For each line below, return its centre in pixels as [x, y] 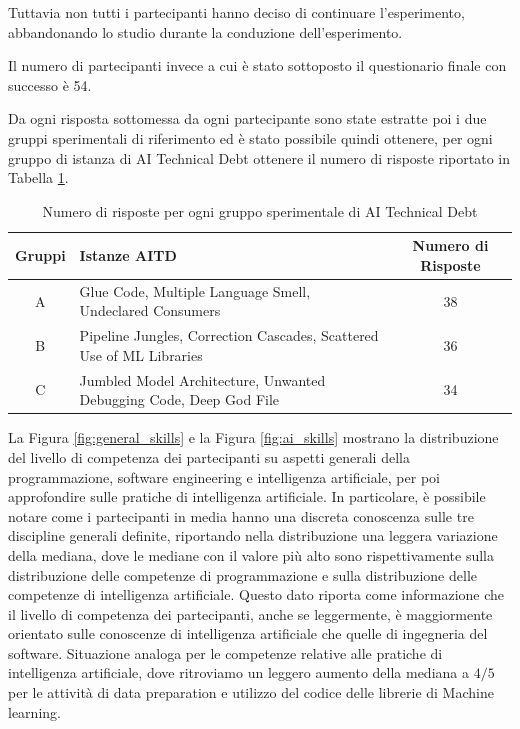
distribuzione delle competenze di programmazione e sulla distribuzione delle [242, 574]
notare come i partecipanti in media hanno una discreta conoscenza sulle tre [241, 515]
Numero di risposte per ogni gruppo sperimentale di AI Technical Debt [260, 210]
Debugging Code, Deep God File [179, 399]
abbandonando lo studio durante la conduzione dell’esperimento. [205, 31]
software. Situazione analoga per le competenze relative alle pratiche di [225, 652]
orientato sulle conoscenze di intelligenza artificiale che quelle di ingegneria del [248, 633]
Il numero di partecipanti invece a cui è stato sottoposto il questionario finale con [257, 65]
